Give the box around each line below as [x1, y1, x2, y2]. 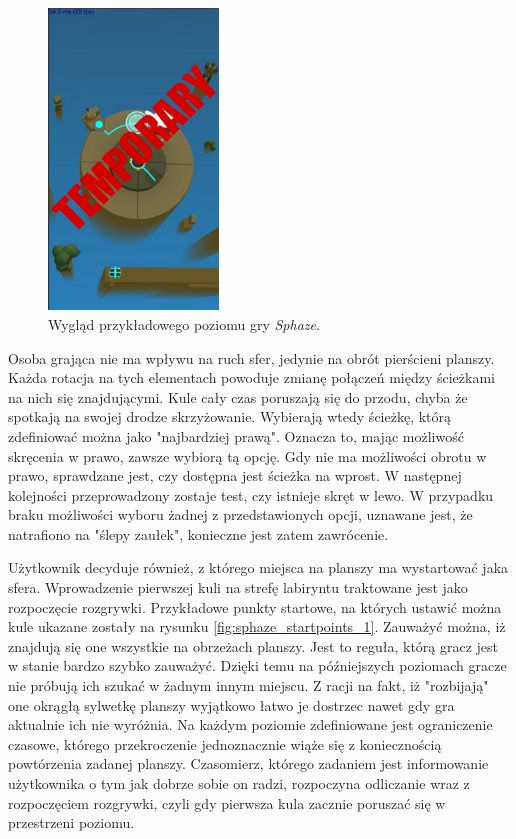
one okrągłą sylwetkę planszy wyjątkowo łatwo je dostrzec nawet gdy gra [8, 694, 455, 715]
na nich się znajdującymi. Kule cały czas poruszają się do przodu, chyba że [8, 386, 468, 407]
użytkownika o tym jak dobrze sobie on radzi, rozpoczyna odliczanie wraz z [8, 773, 470, 794]
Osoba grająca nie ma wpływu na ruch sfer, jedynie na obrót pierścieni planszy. [8, 347, 495, 368]
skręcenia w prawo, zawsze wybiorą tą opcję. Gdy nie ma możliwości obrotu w [8, 445, 487, 466]
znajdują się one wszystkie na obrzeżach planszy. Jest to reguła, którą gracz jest [8, 635, 499, 656]
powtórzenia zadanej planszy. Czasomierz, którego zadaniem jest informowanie [8, 753, 489, 774]
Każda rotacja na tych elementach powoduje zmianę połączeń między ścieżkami [8, 367, 495, 388]
